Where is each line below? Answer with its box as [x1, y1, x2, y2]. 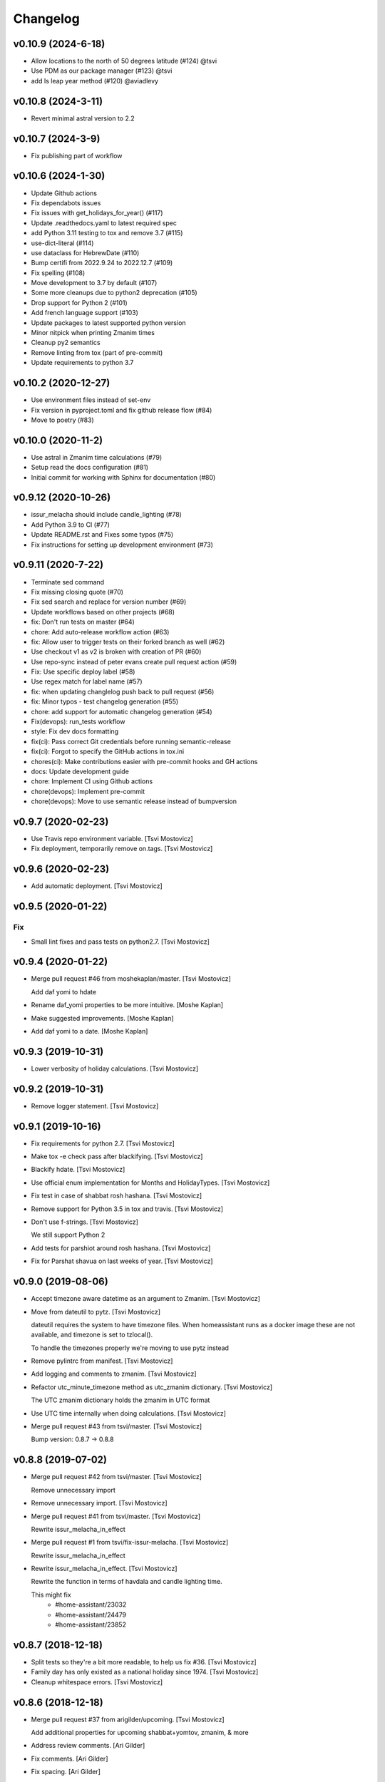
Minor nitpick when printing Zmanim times [31, 329, 155, 337]
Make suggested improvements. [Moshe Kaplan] [31, 1014, 174, 1022]
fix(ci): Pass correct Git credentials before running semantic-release [31, 737, 231, 746]
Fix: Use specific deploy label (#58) [31, 667, 135, 676]
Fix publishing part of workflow [31, 151, 123, 160]
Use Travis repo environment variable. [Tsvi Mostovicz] [31, 835, 194, 843]
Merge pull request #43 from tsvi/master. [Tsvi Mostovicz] [31, 1422, 202, 1431]
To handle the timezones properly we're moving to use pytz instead [31, 1344, 230, 1352]
